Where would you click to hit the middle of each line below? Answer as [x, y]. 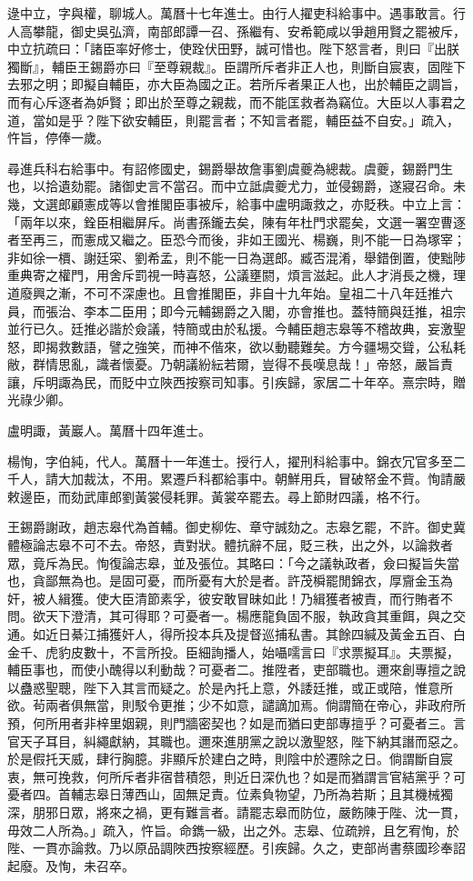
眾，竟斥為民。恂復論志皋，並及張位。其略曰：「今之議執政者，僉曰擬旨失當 [233, 562]
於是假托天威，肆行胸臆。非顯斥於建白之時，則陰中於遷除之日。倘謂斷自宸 [230, 759]
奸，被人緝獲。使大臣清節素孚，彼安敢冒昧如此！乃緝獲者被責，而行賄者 [224, 598]
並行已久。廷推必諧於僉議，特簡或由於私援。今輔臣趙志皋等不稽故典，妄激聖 [236, 329]
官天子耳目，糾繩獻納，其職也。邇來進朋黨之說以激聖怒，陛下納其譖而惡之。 [236, 741]
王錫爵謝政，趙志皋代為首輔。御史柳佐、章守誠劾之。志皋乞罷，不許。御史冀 [236, 527]
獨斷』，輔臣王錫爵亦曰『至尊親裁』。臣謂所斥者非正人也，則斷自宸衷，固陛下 [236, 66]
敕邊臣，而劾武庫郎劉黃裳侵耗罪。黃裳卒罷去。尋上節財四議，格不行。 [217, 496]
